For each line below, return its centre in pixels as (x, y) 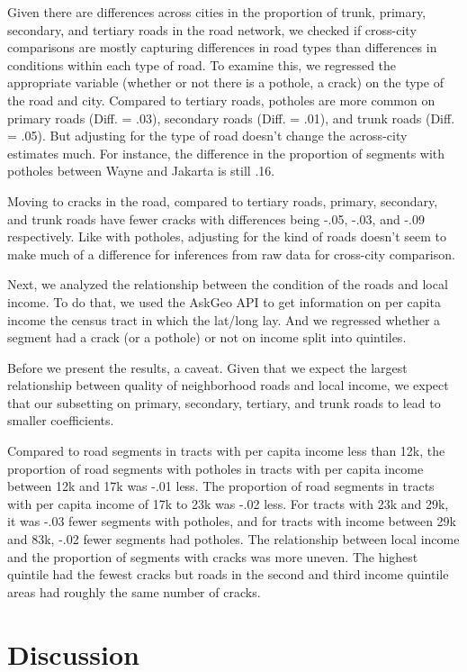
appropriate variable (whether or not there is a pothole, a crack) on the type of (225, 82)
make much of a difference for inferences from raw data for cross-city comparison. (231, 254)
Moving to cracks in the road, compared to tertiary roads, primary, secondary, (223, 200)
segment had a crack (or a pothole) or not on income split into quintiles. (207, 337)
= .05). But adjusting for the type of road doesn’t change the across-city (207, 136)
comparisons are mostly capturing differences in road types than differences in (222, 47)
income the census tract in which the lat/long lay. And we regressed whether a (224, 319)
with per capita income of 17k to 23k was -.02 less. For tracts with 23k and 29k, (228, 503)
